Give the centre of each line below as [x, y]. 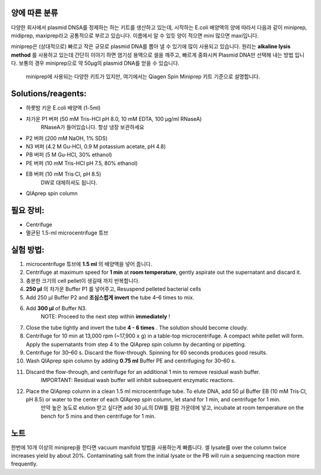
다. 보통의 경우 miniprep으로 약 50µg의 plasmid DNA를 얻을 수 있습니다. [95, 63]
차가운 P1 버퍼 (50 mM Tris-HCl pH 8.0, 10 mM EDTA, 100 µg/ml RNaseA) [114, 118]
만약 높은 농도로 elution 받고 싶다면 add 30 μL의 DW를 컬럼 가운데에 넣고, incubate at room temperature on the [172, 408]
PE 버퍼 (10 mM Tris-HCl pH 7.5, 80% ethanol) [82, 163]
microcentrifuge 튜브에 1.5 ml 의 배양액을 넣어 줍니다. [89, 264]
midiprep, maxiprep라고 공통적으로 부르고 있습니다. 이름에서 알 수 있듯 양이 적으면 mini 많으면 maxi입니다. [135, 35]
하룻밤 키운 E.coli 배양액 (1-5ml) [63, 108]
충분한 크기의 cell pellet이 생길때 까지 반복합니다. [83, 280]
